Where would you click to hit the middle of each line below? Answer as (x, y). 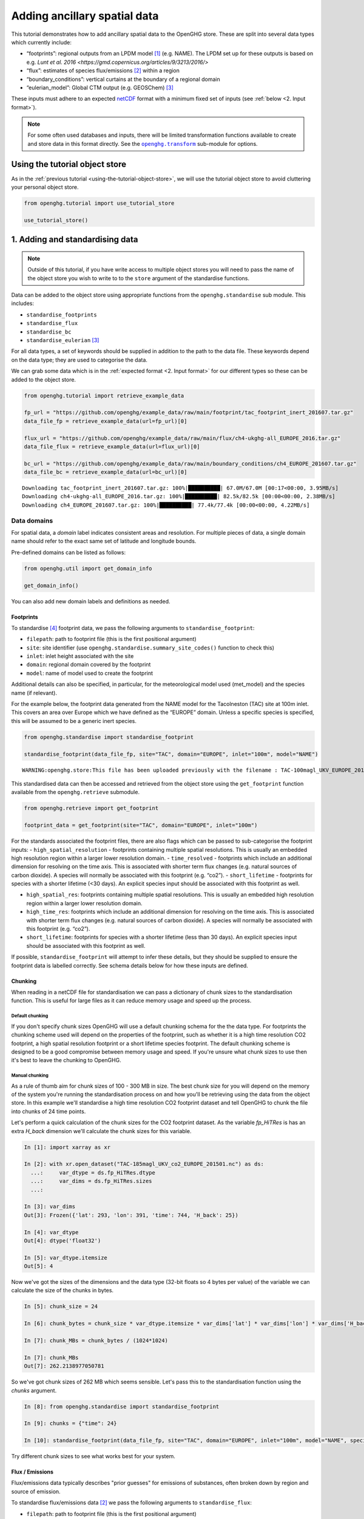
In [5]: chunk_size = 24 (61, 1307)
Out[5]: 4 (39, 1266)
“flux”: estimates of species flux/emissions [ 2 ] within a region (103, 70)
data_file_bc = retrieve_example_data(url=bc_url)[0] (106, 472)
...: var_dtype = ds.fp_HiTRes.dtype (93, 1172)
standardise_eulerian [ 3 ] (63, 340)
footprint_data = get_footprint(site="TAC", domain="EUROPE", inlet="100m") (141, 825)
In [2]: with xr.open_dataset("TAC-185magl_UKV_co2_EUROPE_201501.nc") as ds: (144, 1164)
